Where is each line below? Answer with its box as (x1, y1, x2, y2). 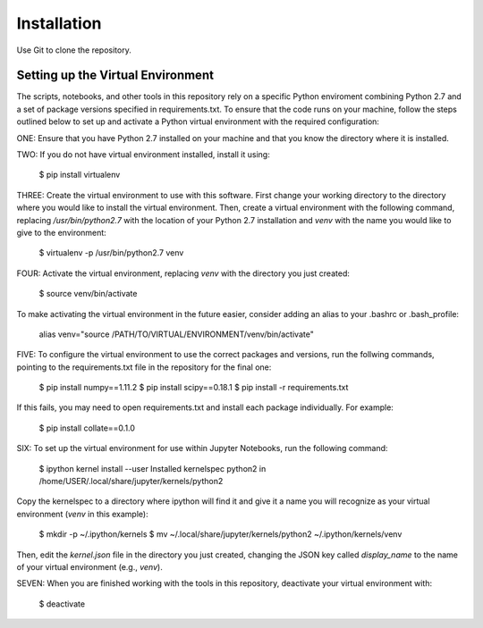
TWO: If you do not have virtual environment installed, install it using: (16, 149, 270, 160)
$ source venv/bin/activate (38, 289, 138, 299)
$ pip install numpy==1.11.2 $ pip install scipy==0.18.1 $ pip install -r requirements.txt (38, 382, 349, 393)
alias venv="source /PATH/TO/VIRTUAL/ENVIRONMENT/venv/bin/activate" (38, 329, 315, 339)
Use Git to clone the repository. (16, 45, 131, 55)
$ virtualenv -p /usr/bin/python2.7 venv (38, 247, 184, 258)
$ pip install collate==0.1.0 (38, 423, 136, 433)
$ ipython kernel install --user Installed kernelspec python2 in (38, 463, 267, 473)
